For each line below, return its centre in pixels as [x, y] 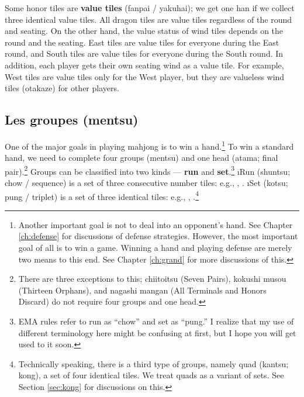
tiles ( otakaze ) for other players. [62, 88]
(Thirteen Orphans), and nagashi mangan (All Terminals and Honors [142, 290]
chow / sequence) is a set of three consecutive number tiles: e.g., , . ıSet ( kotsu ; [146, 183]
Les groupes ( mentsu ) [72, 120]
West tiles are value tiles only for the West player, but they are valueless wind [145, 76]
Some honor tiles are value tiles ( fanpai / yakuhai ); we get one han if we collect [150, 8]
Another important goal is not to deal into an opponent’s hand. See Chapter [156, 224]
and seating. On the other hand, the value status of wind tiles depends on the [144, 31]
